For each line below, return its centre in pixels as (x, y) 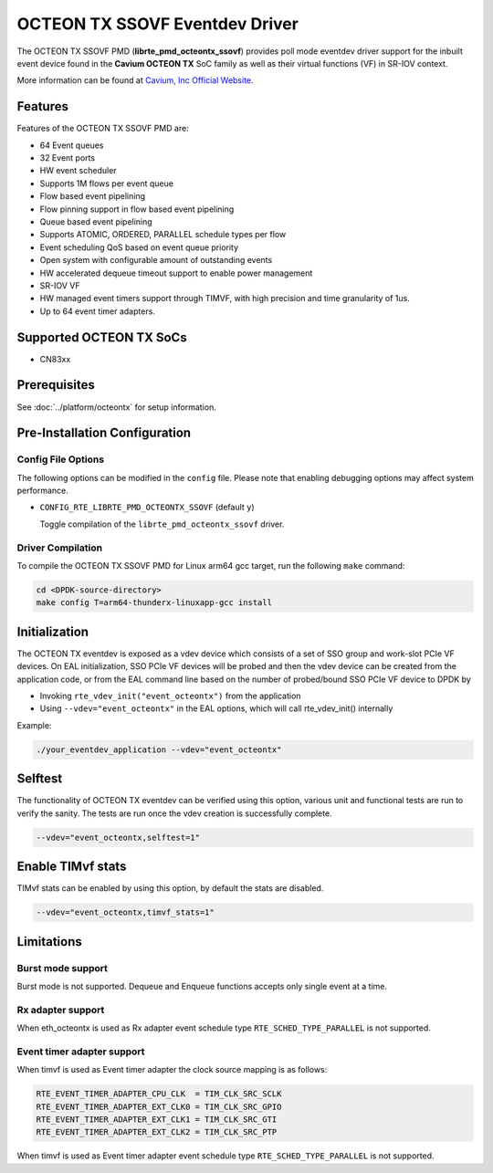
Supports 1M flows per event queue (106, 183)
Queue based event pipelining (96, 221)
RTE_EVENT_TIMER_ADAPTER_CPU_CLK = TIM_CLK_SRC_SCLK (159, 1094)
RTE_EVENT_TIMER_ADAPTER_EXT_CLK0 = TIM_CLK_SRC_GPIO (159, 1106)
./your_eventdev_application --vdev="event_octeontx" (159, 749)
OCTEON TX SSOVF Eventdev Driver (157, 24)
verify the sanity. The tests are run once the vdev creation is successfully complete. (174, 813)
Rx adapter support (61, 1010)
